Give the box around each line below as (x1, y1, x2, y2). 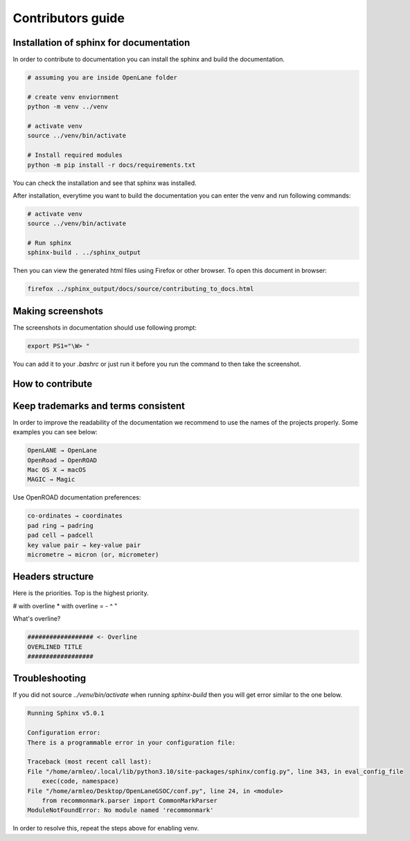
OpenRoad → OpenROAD (27, 456, 97, 464)
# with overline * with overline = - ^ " (12, 601, 118, 610)
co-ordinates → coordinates (27, 512, 123, 520)
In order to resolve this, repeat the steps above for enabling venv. (12, 824, 199, 833)
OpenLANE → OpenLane (27, 447, 97, 454)
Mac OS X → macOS (27, 466, 87, 474)
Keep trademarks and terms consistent (12, 400, 185, 411)
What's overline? (12, 614, 61, 623)
